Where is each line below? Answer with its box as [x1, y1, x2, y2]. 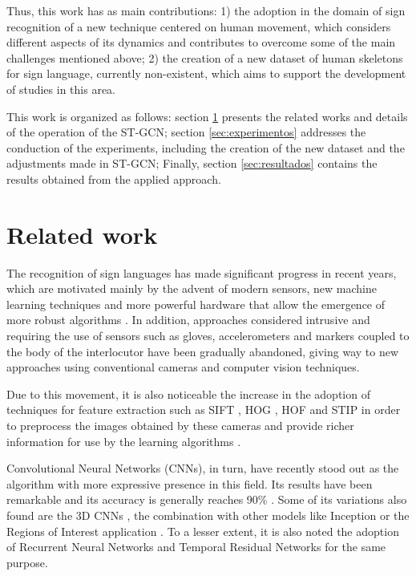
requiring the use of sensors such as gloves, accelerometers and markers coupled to [6, 327, 410, 344]
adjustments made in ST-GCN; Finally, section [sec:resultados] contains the [6, 155, 378, 172]
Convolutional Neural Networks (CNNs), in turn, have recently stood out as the [6, 460, 399, 477]
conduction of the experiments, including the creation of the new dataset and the [6, 139, 405, 156]
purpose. [6, 554, 48, 570]
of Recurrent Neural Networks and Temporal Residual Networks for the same [6, 538, 386, 555]
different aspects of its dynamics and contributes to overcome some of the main [6, 34, 396, 51]
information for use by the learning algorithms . [6, 432, 241, 449]
